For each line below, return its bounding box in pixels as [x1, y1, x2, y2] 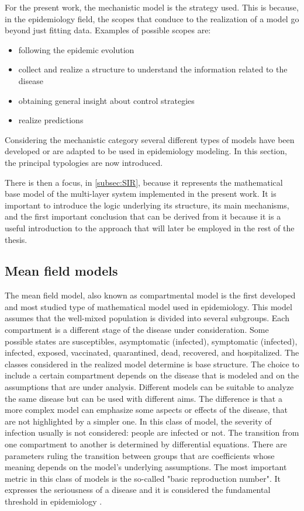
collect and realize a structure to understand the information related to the [18, 63, 288, 75]
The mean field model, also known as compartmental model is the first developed [5, 289, 296, 301]
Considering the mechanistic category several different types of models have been [5, 133, 295, 145]
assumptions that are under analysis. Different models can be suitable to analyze [5, 381, 294, 393]
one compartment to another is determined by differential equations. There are [5, 438, 287, 450]
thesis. [5, 233, 27, 245]
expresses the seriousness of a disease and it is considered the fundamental [5, 484, 271, 496]
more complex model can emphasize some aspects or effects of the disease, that [5, 404, 288, 416]
